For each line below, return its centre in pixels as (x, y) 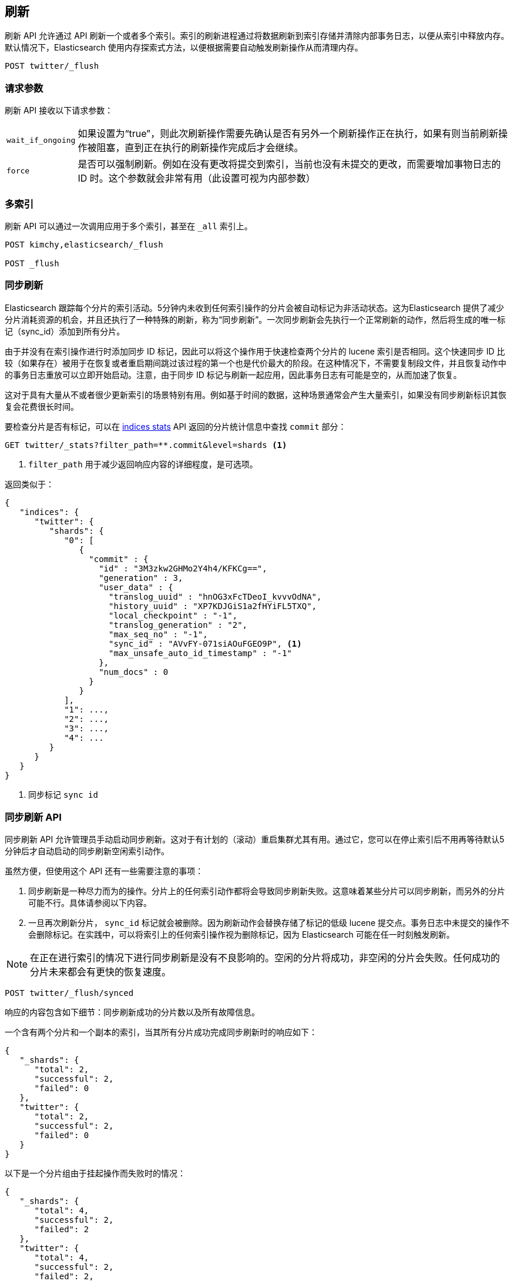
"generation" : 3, (141, 578)
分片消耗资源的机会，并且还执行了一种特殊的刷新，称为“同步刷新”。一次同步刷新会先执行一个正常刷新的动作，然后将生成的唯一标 (255, 319)
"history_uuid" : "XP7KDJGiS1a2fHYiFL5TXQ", (213, 606)
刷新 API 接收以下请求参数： (59, 111)
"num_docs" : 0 (134, 672)
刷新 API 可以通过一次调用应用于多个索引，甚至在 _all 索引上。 (129, 226)
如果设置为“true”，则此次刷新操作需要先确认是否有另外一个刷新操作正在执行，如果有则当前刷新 (288, 134)
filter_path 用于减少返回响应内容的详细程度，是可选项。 (143, 464)
